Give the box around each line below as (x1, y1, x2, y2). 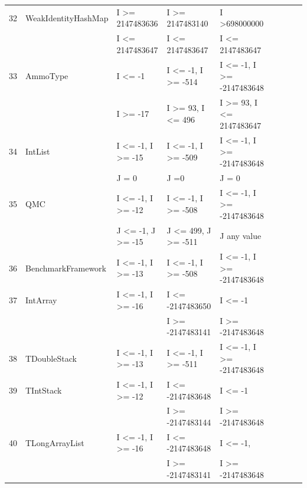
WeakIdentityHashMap (25, 11, 109, 24)
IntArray (25, 293, 57, 306)
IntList (25, 145, 50, 158)
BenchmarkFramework (25, 261, 107, 274)
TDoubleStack (25, 352, 77, 364)
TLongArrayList (25, 436, 84, 448)
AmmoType (25, 70, 68, 82)
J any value (220, 230, 262, 242)
